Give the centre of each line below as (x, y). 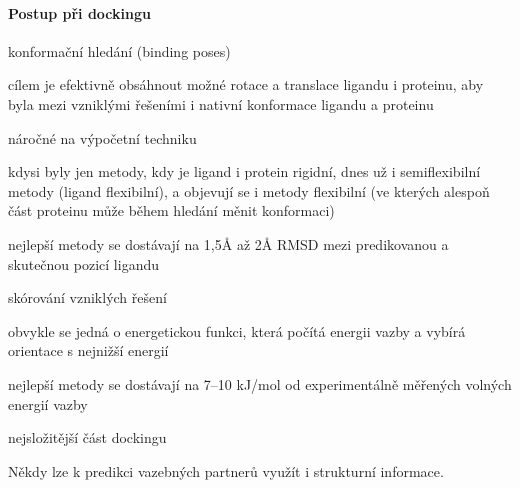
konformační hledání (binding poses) (119, 50)
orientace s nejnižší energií (88, 350)
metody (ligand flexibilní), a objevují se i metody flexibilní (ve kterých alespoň (249, 190)
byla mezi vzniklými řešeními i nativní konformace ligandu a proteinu (221, 103)
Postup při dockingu (79, 12)
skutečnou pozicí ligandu (83, 263)
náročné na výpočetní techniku (102, 137)
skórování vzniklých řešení (87, 297)
